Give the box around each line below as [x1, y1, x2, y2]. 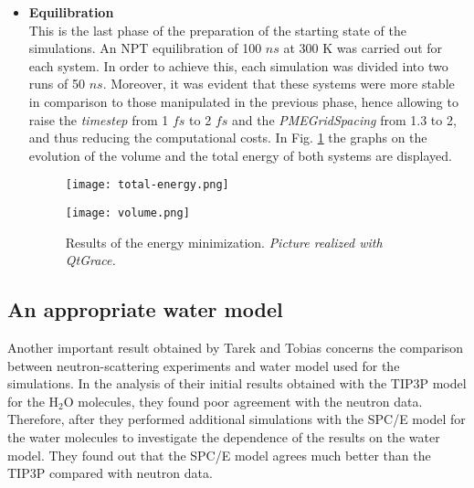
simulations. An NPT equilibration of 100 [28, 38, 262, 58]
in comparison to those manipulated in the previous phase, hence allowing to [28, 91, 458, 111]
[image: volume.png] [65, 207, 190, 219]
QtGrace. [65, 250, 116, 270]
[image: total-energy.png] [65, 178, 229, 192]
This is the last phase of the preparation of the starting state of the [28, 20, 406, 39]
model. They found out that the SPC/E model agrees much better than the [7, 445, 431, 464]
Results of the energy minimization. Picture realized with [65, 232, 383, 251]
